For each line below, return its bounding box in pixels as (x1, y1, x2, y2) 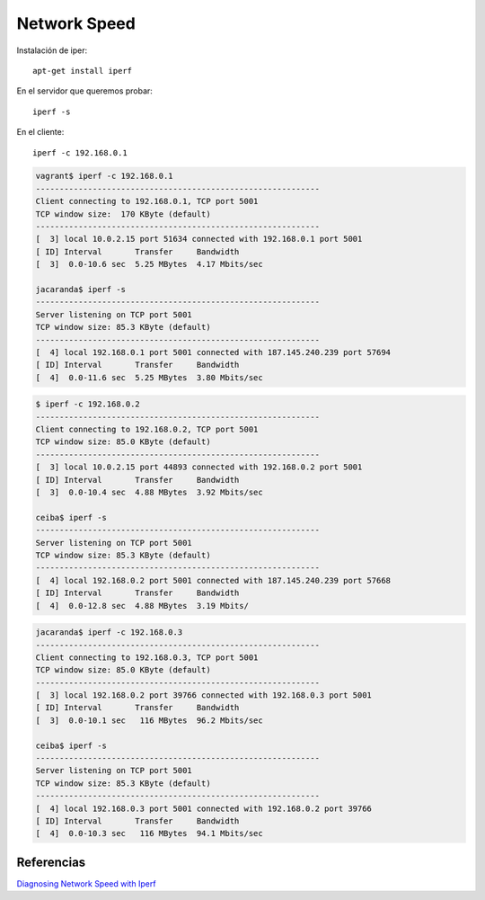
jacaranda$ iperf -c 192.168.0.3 (35, 628, 183, 637)
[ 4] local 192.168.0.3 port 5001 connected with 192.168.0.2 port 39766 (35, 803, 373, 814)
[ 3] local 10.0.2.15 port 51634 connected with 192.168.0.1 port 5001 (35, 234, 363, 245)
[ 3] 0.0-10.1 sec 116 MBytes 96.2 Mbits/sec (35, 715, 264, 726)
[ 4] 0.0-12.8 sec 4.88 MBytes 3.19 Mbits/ (35, 601, 249, 610)
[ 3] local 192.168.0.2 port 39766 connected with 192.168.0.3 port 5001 (35, 691, 373, 700)
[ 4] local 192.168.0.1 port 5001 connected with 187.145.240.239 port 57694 (35, 347, 391, 357)
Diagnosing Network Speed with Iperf (16, 878, 156, 889)
